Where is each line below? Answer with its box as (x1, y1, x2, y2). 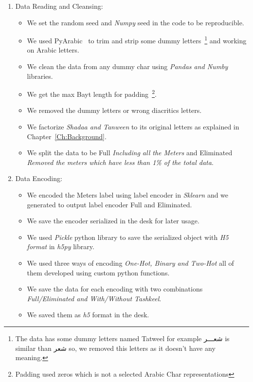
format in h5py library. (27, 241, 94, 252)
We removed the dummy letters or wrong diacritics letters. (27, 105, 202, 115)
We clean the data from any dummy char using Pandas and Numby (27, 61, 228, 72)
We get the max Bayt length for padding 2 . (27, 88, 157, 99)
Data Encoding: (15, 173, 62, 183)
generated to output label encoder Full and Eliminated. (27, 199, 192, 209)
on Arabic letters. (27, 45, 79, 55)
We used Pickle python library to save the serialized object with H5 (27, 232, 229, 242)
